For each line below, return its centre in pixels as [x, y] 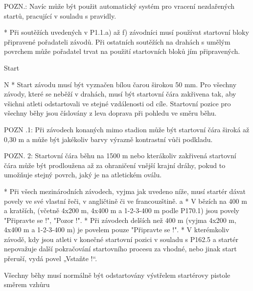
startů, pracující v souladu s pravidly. [60, 15]
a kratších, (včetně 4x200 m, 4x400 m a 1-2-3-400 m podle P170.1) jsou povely [122, 210]
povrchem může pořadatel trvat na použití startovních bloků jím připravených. [122, 51]
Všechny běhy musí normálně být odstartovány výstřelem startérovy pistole [117, 275]
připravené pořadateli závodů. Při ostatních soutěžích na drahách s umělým [117, 41]
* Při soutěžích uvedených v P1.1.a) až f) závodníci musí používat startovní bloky [126, 32]
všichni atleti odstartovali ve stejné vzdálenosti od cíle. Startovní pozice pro [117, 103]
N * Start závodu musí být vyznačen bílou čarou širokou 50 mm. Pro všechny [120, 84]
